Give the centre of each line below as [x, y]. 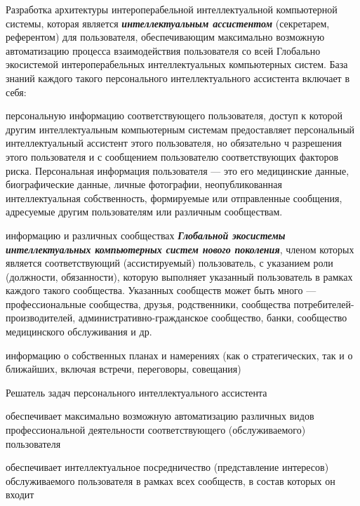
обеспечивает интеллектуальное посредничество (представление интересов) [167, 467]
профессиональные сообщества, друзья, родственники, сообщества [148, 304]
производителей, [41, 318]
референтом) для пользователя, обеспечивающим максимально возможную [165, 37]
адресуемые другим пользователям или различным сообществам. [144, 212]
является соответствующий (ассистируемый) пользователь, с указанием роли [169, 263]
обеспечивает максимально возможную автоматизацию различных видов [160, 416]
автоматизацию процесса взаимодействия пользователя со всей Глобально [163, 50]
